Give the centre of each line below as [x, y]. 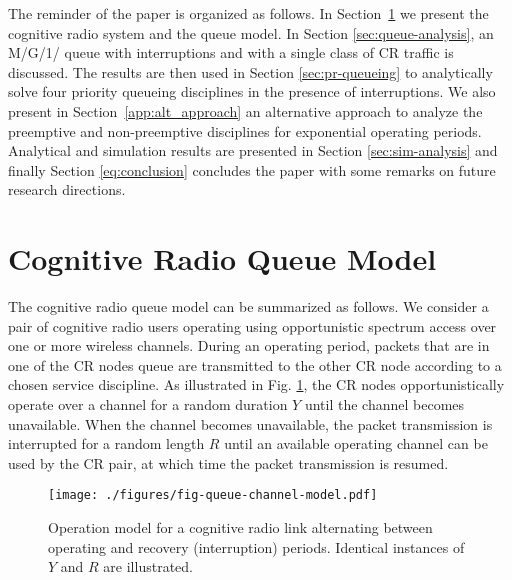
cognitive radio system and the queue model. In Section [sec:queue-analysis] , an [251, 32]
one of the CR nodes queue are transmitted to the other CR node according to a [255, 364]
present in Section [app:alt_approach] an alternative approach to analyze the [245, 110]
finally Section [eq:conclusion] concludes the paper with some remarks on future [252, 169]
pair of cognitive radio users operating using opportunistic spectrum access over [252, 325]
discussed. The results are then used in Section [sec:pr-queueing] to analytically [250, 71]
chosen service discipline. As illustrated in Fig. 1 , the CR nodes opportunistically [256, 384]
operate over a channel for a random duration [148, 404]
